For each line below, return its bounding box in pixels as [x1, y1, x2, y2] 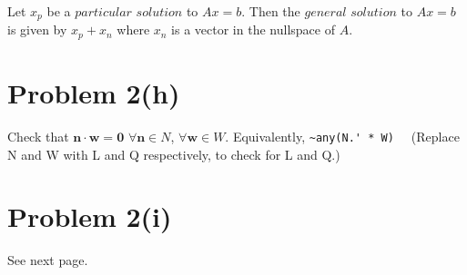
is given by [7, 20, 67, 39]
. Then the [241, 2, 300, 20]
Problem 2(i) [7, 198, 172, 235]
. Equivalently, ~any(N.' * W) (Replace [225, 127, 460, 146]
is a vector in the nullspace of [171, 20, 335, 39]
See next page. [7, 250, 88, 270]
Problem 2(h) [7, 74, 180, 112]
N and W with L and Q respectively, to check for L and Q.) [7, 144, 340, 163]
